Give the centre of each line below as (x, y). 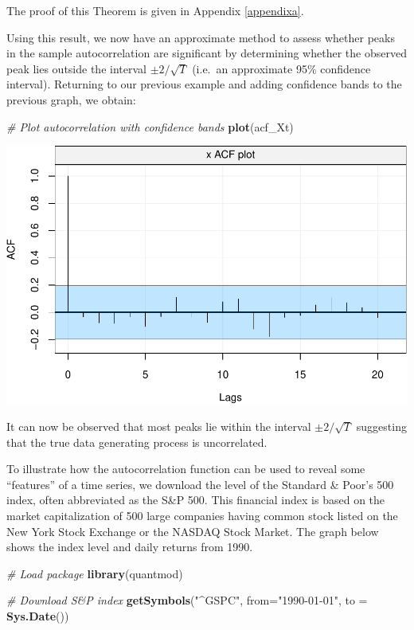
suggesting (381, 426)
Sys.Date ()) (38, 615)
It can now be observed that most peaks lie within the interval (159, 426)
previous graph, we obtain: (71, 99)
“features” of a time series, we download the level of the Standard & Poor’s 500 (200, 484)
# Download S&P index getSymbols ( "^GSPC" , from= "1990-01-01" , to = (187, 600)
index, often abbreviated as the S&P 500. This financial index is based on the (196, 500)
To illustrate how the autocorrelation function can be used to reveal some (186, 469)
